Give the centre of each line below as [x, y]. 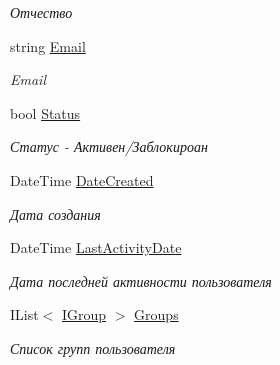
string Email [48, 45]
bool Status [45, 112]
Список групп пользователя [93, 347]
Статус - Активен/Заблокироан [109, 146]
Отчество [41, 12]
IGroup [84, 314]
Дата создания [55, 213]
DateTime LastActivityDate [96, 247]
